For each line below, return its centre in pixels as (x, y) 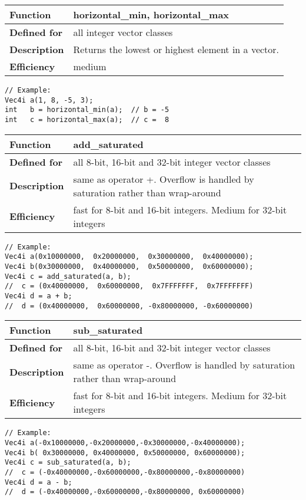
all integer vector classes (123, 32)
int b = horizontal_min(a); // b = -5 (87, 110)
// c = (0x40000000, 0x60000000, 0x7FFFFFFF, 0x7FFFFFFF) (129, 286)
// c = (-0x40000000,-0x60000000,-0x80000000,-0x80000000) (125, 472)
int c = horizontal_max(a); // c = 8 (87, 119)
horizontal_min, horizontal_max (151, 14)
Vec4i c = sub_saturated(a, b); (68, 463)
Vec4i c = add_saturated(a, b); (68, 276)
